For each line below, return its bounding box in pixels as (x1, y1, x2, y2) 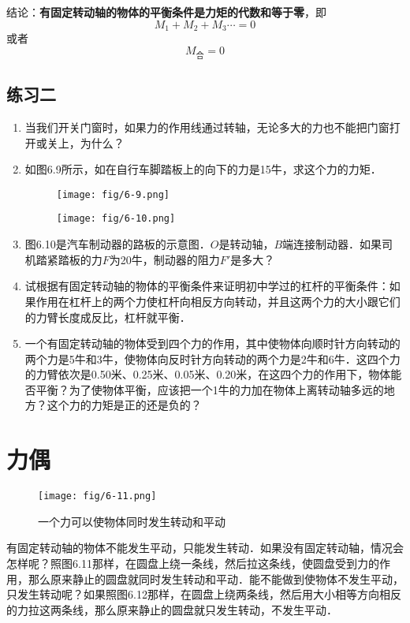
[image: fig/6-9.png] (56, 188, 170, 200)
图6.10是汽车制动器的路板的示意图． (24, 236, 211, 252)
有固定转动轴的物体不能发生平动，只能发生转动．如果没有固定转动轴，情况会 (6, 539, 404, 556)
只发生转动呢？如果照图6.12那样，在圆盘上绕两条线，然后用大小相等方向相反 (6, 586, 401, 602)
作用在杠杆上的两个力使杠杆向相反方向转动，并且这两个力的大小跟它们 (35, 293, 401, 309)
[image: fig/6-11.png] (38, 491, 157, 502)
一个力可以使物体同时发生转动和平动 (38, 513, 225, 529)
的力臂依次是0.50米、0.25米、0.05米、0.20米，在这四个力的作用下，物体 (24, 366, 391, 382)
